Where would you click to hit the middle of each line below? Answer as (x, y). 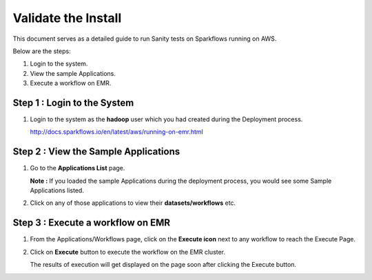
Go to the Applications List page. (77, 168)
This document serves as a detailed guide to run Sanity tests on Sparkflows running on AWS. (145, 39)
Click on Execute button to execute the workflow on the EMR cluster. (128, 252)
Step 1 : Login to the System (73, 102)
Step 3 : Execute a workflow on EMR (92, 223)
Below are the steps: (42, 51)
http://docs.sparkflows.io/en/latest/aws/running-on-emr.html (116, 132)
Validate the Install (67, 18)
